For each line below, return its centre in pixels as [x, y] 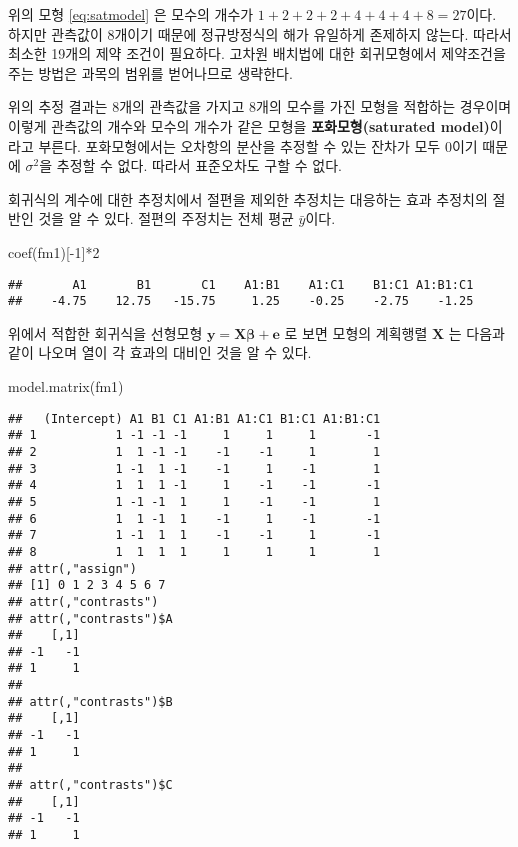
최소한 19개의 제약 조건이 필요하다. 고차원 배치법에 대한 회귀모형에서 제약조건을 [257, 53]
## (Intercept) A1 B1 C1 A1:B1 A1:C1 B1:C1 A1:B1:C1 [194, 418]
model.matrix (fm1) [66, 386]
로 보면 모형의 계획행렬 [356, 332]
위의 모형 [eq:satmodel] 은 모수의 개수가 [131, 14]
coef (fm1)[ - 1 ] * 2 [54, 251]
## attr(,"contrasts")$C [90, 785]
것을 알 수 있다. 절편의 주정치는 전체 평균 [166, 218]
